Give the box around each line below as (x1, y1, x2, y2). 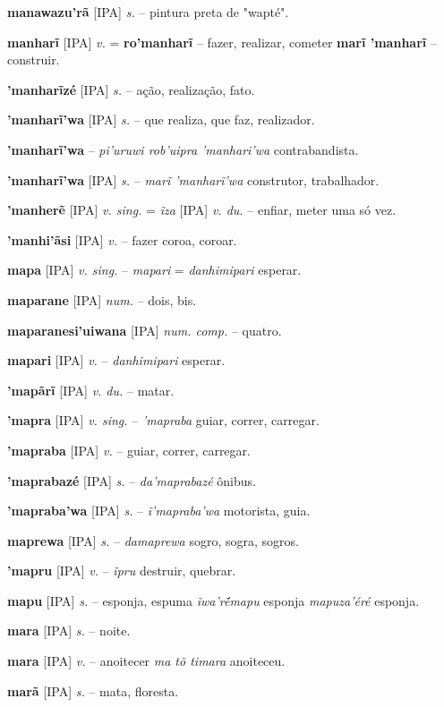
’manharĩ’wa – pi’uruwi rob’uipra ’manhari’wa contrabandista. (7, 140, 359, 158)
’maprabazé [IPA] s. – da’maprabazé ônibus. (7, 471, 256, 490)
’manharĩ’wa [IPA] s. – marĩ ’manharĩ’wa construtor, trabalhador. (7, 170, 380, 189)
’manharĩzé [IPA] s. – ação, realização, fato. (7, 80, 255, 98)
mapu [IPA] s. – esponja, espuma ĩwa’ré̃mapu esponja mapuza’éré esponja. (7, 591, 420, 609)
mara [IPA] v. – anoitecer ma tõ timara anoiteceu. (7, 652, 286, 670)
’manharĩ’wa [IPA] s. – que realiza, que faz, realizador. (7, 110, 315, 129)
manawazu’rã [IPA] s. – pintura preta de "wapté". (7, 3, 289, 21)
